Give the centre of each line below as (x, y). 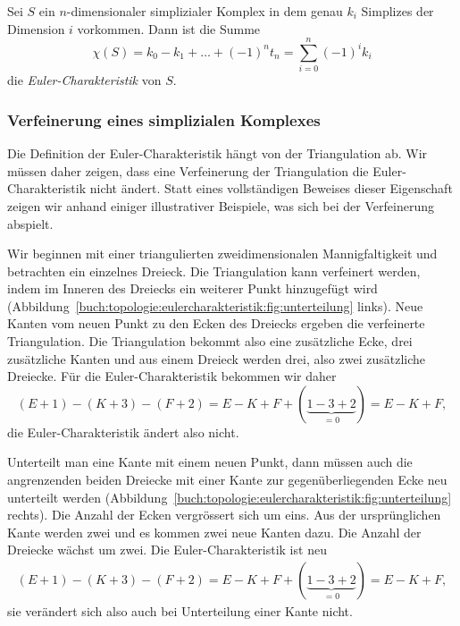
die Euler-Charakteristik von (84, 80)
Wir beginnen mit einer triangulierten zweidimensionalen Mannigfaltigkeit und (222, 254)
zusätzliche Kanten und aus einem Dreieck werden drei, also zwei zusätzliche (216, 358)
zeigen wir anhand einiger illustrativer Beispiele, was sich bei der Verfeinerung (221, 205)
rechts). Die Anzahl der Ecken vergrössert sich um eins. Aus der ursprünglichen (224, 515)
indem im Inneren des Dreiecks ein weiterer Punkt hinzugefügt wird (192, 288)
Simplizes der (397, 11)
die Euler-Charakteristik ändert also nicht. (123, 431)
